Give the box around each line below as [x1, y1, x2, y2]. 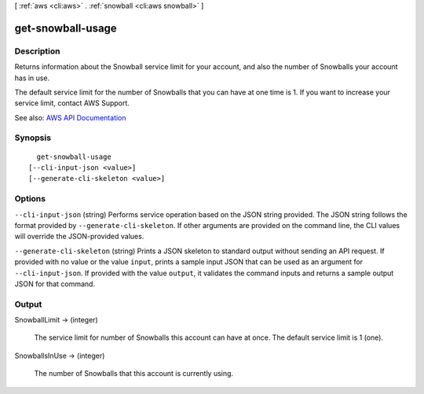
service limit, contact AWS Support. [14, 98, 130, 108]
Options [14, 193, 46, 204]
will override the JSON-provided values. [14, 232, 144, 241]
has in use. [14, 73, 50, 83]
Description [14, 46, 60, 57]
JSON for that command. [14, 279, 96, 289]
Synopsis [14, 132, 51, 143]
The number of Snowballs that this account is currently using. [34, 369, 234, 378]
